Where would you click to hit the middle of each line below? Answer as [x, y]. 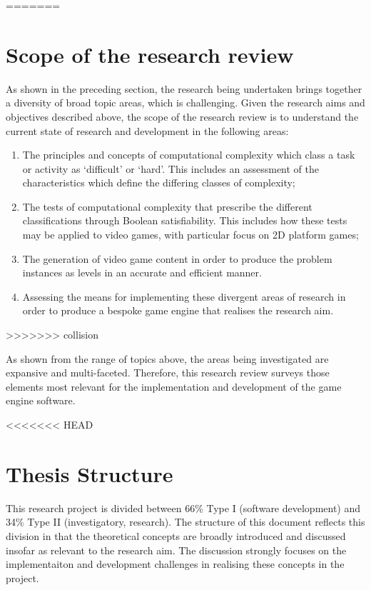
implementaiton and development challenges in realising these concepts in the [175, 564]
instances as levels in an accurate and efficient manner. [142, 272]
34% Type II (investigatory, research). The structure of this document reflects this [185, 522]
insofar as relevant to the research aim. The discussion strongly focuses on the [176, 550]
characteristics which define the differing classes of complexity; [159, 182]
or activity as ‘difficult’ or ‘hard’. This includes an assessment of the [171, 168]
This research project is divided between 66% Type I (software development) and [183, 507]
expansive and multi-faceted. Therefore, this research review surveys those [168, 372]
